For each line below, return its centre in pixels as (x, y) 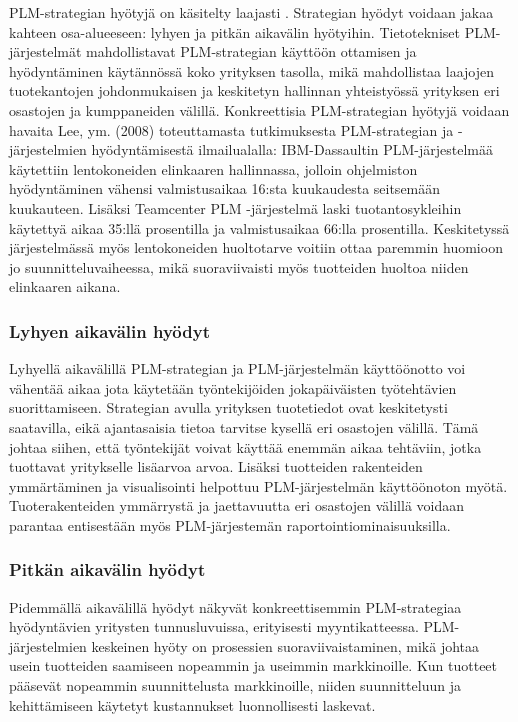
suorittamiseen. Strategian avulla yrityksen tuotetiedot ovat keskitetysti (228, 407)
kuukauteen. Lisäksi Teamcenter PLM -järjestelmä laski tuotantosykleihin (235, 207)
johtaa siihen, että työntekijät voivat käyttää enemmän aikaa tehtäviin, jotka (245, 446)
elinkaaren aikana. (65, 286)
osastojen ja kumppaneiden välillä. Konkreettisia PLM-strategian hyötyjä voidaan (259, 109)
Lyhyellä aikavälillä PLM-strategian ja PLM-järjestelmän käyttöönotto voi (237, 368)
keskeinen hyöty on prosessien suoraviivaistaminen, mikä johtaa (285, 645)
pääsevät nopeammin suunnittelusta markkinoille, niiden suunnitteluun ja (235, 685)
